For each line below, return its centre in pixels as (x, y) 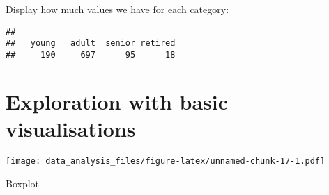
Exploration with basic (117, 101)
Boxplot (23, 183)
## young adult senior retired (91, 43)
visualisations (71, 128)
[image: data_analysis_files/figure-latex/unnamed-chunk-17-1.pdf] (166, 161)
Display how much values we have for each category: (117, 9)
